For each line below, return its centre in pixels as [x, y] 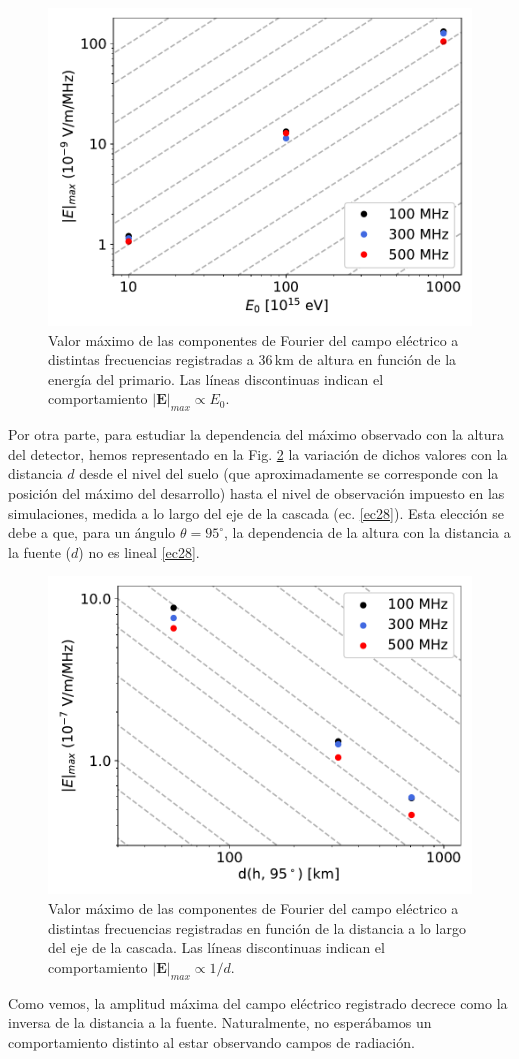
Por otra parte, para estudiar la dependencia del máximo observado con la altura [256, 434]
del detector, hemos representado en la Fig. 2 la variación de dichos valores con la [258, 453]
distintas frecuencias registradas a [151, 359]
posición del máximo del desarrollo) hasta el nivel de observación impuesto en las [256, 492]
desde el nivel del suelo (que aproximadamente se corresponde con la [289, 473]
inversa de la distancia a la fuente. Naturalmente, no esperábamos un [220, 1022]
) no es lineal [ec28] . [139, 551]
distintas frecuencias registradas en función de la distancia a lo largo [257, 927]
